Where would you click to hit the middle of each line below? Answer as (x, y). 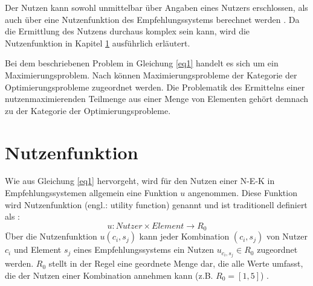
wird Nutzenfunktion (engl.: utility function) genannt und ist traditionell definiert (156, 204)
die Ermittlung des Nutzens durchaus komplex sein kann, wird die (127, 31)
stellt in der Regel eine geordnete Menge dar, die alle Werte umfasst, (176, 263)
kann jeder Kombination (184, 236)
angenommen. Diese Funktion (243, 193)
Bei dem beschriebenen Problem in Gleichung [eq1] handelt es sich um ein (142, 63)
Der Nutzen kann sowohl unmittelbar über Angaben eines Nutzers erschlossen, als (156, 7)
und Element (37, 249)
